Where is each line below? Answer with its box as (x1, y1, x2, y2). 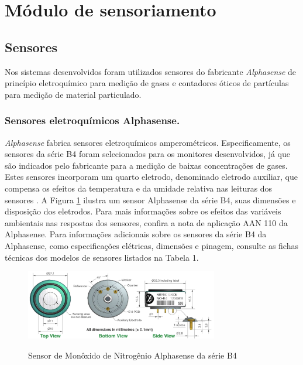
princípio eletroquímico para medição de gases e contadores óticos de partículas (5, 77, 289, 89)
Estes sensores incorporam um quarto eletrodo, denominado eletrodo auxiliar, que (5, 170, 298, 183)
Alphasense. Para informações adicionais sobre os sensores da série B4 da (5, 228, 267, 240)
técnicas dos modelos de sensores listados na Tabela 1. (5, 251, 199, 263)
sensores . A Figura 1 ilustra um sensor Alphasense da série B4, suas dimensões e (5, 193, 296, 206)
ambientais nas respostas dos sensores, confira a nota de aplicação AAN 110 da (5, 216, 288, 228)
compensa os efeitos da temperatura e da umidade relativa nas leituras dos (5, 182, 273, 194)
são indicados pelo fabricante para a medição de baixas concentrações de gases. (5, 159, 288, 171)
